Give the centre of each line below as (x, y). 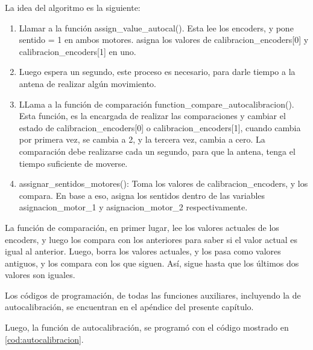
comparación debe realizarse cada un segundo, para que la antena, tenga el (157, 151)
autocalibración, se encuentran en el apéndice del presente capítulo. (129, 307)
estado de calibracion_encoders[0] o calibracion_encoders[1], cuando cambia (160, 127)
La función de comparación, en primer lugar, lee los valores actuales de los (142, 227)
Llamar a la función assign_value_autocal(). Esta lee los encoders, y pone (156, 28)
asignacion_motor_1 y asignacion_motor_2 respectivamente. (133, 207)
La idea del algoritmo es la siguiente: (73, 7)
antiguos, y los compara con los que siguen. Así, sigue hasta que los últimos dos (152, 263)
